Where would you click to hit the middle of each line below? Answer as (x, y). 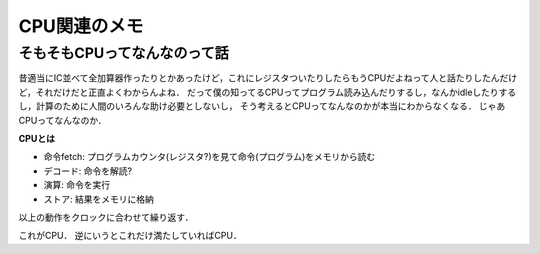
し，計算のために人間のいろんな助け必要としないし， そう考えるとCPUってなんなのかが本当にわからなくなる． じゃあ (262, 106)
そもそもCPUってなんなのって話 (123, 53)
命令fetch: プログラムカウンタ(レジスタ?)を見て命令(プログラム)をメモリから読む (209, 157)
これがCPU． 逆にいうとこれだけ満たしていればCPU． (130, 236)
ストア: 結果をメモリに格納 (98, 199)
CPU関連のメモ (81, 26)
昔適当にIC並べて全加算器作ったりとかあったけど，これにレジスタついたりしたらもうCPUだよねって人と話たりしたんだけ (268, 78)
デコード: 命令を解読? (88, 171)
